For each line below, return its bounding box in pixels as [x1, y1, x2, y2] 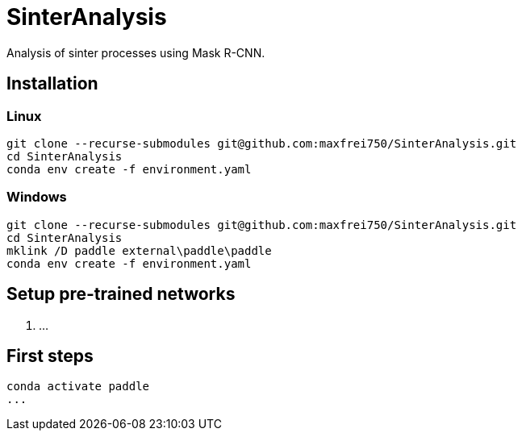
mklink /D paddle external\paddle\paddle [6, 243, 272, 257]
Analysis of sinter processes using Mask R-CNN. [6, 45, 265, 60]
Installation [6, 73, 98, 94]
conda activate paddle [6, 380, 150, 393]
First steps [6, 345, 94, 366]
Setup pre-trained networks [6, 284, 236, 305]
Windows [6, 189, 67, 206]
